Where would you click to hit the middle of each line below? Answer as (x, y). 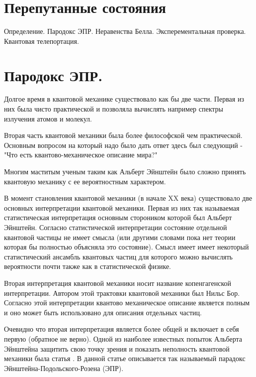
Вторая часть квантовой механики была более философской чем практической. (123, 135)
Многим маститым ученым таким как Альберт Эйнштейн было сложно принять (125, 171)
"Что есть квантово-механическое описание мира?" (81, 155)
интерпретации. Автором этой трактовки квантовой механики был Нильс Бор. (122, 293)
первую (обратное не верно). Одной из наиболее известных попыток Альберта (123, 338)
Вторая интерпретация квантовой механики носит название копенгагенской (118, 283)
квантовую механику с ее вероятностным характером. (85, 181)
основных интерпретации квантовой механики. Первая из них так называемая (122, 207)
